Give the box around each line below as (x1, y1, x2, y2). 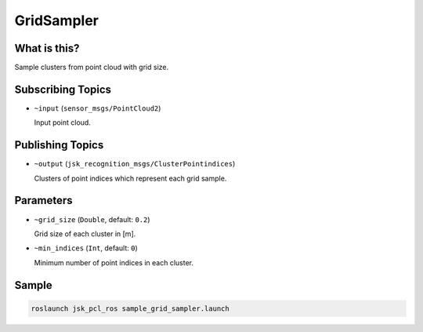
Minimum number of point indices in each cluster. (34, 257, 194, 267)
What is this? (14, 42, 80, 55)
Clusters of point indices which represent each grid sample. (34, 173, 227, 183)
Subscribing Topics (14, 82, 112, 96)
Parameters (14, 194, 73, 207)
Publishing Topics (14, 138, 104, 152)
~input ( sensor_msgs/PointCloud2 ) (34, 103, 161, 113)
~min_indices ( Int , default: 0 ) (34, 243, 139, 253)
